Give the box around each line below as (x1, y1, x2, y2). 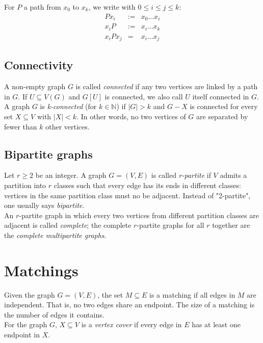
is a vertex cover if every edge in (81, 319, 182, 330)
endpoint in (4, 329, 40, 340)
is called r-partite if (151, 170, 211, 180)
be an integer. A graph (35, 170, 107, 180)
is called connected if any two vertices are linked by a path (75, 81, 258, 92)
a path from (23, 2, 61, 12)
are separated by (196, 111, 248, 122)
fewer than (4, 121, 37, 131)
